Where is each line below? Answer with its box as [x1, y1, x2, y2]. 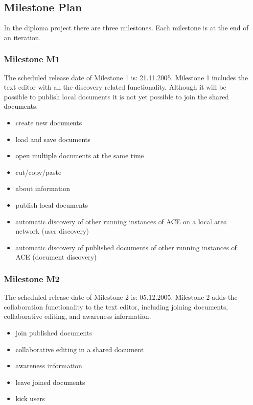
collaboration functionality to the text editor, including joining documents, [4, 301, 228, 311]
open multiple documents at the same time [15, 150, 144, 161]
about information [15, 183, 70, 193]
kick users [15, 393, 45, 404]
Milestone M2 [4, 272, 60, 285]
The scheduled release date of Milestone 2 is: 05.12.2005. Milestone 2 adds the [4, 292, 238, 302]
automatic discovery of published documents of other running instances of [15, 242, 237, 252]
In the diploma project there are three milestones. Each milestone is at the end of [4, 23, 249, 33]
